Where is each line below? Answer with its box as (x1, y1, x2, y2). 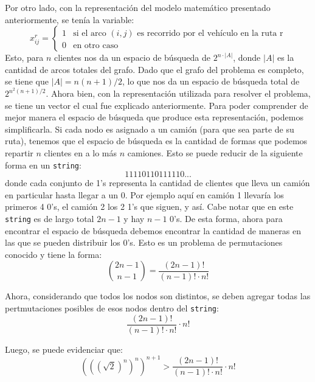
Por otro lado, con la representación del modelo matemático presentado (5, 1, 271, 13)
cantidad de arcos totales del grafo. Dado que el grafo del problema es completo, (5, 63, 304, 75)
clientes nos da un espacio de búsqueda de (54, 51, 211, 64)
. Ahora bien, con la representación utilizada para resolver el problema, (46, 87, 311, 100)
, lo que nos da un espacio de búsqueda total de (122, 75, 300, 88)
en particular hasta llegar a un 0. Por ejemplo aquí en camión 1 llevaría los (5, 188, 284, 201)
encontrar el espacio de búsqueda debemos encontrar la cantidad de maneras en (5, 224, 301, 237)
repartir (5, 146, 33, 159)
